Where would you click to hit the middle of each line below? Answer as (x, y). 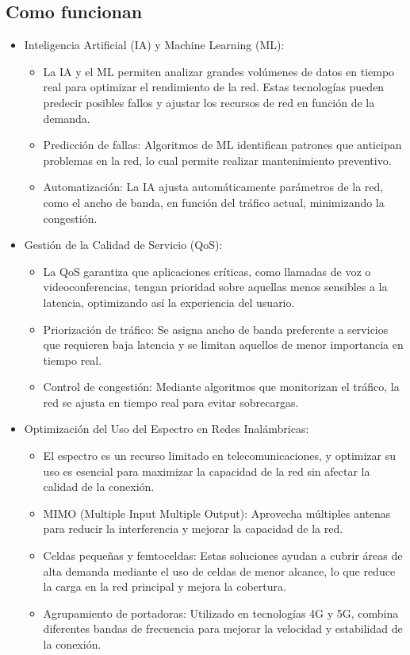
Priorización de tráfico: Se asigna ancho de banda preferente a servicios (216, 329)
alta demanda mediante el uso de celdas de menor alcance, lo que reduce (219, 571)
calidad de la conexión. (99, 486)
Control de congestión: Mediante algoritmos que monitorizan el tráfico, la (221, 387)
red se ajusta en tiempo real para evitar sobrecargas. (171, 402)
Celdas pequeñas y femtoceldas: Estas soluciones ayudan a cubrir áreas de (223, 555)
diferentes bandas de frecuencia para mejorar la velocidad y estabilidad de (223, 628)
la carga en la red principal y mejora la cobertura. (165, 586)
